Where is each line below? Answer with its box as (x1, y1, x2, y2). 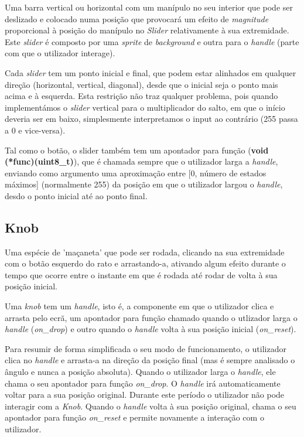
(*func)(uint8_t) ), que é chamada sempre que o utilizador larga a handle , (5, 155, 278, 168)
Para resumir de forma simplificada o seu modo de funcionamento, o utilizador (5, 342, 286, 354)
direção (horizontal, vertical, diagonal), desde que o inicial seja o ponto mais (5, 78, 278, 90)
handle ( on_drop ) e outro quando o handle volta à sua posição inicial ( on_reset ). (5, 323, 296, 335)
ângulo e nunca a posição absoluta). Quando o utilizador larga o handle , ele (5, 366, 276, 378)
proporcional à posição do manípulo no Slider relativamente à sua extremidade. (5, 24, 289, 36)
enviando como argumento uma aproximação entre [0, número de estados (5, 166, 267, 179)
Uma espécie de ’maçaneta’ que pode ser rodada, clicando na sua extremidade (5, 245, 285, 258)
